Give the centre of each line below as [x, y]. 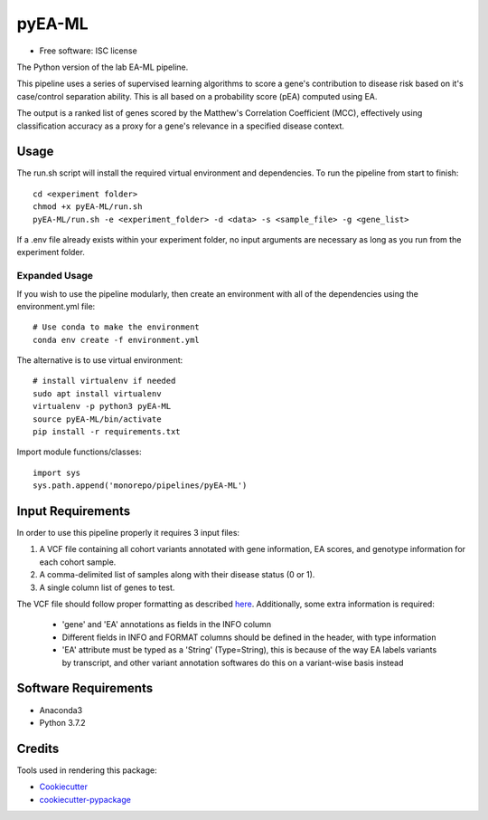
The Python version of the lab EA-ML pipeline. [103, 67]
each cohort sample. [78, 562]
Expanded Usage [55, 276]
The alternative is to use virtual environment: [100, 360]
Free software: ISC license [88, 51]
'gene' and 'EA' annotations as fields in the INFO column [166, 625]
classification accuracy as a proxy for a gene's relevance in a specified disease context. [181, 126]
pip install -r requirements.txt [107, 432]
